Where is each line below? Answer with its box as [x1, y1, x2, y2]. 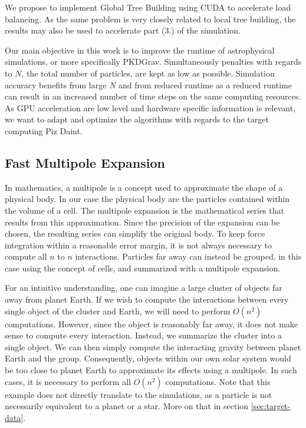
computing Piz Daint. [5, 124, 83, 137]
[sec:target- [251, 400, 291, 412]
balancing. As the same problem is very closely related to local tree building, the [5, 12, 296, 25]
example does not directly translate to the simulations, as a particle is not [5, 388, 272, 400]
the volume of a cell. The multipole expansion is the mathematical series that [5, 204, 284, 216]
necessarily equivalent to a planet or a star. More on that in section [5, 400, 249, 412]
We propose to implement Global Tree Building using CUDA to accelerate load [5, 1, 291, 13]
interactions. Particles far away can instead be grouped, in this [75, 250, 302, 263]
